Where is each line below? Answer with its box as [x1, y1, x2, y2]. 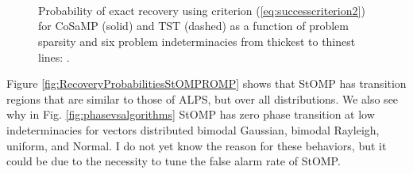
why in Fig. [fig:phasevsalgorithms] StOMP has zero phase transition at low [6, 106, 375, 123]
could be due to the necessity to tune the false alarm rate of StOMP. [6, 153, 341, 169]
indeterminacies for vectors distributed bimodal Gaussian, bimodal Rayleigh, [6, 121, 380, 138]
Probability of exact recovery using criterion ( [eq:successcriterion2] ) [38, 2, 365, 18]
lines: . [38, 48, 70, 65]
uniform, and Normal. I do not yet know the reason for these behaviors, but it [6, 137, 387, 153]
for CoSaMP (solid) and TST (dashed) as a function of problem [38, 17, 349, 34]
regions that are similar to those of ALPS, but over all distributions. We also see [6, 90, 399, 107]
